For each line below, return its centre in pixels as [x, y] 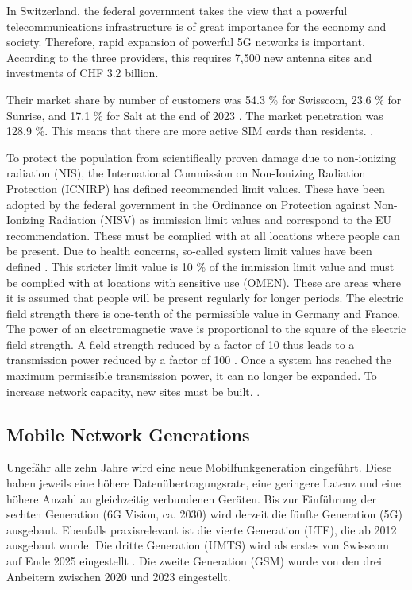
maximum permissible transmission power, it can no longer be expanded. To [192, 376]
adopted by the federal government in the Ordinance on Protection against [189, 204]
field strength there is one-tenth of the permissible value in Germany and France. [204, 313]
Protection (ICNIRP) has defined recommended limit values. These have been [196, 188]
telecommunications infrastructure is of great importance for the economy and [196, 26]
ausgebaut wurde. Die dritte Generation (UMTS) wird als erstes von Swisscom [198, 545]
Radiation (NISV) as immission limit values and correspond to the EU [220, 220]
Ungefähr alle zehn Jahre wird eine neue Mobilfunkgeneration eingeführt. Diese [199, 467]
